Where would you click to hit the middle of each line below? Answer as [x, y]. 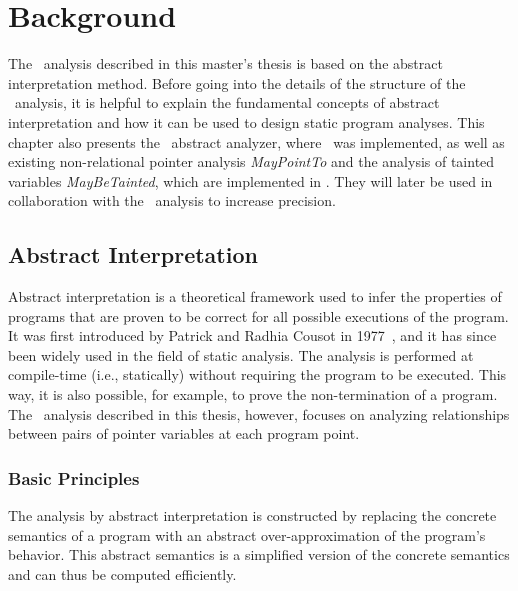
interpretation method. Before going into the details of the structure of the [237, 82]
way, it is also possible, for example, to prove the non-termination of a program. [253, 394]
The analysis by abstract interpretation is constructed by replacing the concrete [252, 515]
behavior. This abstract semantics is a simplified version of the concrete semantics [259, 554]
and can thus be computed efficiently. [122, 573]
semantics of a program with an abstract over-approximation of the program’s [247, 534]
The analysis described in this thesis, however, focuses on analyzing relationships [259, 413]
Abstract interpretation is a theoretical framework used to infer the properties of [255, 296]
